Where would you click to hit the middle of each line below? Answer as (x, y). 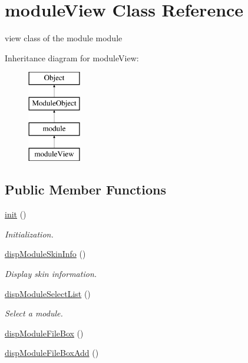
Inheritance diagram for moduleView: (72, 57)
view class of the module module (64, 38)
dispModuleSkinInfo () (45, 254)
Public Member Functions (85, 189)
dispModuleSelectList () (48, 293)
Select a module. (34, 313)
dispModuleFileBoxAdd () (52, 353)
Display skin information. (51, 274)
